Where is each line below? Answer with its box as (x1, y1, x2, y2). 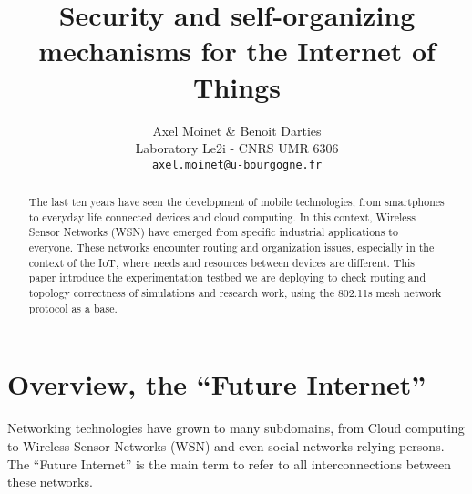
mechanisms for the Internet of (38, 32, 436, 69)
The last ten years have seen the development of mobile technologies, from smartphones (28, 194, 445, 210)
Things (193, 67, 281, 105)
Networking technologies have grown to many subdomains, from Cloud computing (7, 418, 465, 437)
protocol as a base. (28, 300, 118, 315)
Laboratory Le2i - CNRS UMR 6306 (135, 139, 339, 158)
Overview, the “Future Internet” (7, 365, 426, 403)
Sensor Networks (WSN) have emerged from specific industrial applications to (28, 224, 398, 240)
